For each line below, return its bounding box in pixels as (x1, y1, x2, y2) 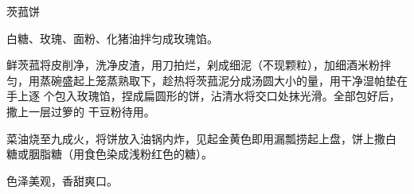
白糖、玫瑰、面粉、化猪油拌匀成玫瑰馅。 (6, 29, 218, 46)
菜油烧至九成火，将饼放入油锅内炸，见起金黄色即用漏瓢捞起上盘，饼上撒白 (6, 130, 396, 146)
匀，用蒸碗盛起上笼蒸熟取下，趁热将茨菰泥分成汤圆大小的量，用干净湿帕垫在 (6, 72, 408, 88)
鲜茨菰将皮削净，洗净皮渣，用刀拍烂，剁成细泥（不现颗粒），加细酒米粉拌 (6, 56, 391, 73)
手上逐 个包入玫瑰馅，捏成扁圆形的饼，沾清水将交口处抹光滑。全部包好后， (6, 87, 400, 104)
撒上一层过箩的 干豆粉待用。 (6, 103, 155, 119)
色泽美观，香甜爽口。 (6, 172, 118, 188)
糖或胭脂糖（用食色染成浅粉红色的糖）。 (6, 145, 213, 162)
